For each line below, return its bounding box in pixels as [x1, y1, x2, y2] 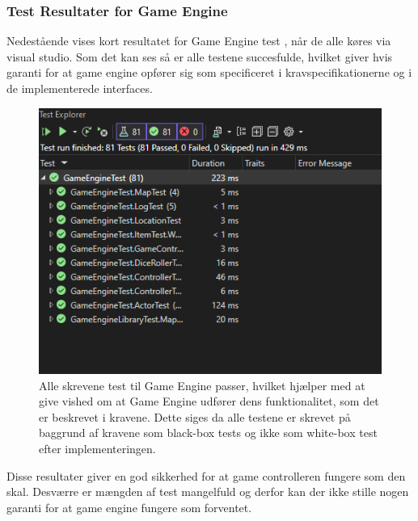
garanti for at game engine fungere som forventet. [6, 498, 252, 515]
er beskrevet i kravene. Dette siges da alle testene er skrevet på [39, 408, 351, 425]
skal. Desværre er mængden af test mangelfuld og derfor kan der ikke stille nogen [6, 483, 409, 500]
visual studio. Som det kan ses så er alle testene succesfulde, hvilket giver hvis [6, 48, 393, 65]
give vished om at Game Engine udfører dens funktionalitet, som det [39, 393, 379, 410]
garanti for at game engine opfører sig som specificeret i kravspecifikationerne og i [6, 64, 412, 81]
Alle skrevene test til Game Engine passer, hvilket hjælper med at [39, 376, 365, 393]
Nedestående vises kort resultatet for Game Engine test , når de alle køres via [6, 32, 391, 49]
